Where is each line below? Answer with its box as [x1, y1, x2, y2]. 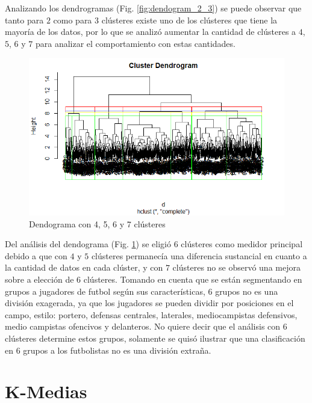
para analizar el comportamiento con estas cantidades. [35, 37, 236, 49]
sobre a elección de [5, 273, 74, 285]
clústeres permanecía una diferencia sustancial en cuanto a [91, 249, 307, 262]
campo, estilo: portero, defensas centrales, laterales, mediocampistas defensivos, [5, 308, 298, 321]
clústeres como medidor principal [181, 238, 303, 250]
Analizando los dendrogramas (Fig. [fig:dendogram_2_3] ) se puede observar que [5, 2, 302, 14]
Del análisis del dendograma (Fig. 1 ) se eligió [5, 238, 171, 250]
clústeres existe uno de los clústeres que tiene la [101, 13, 278, 26]
